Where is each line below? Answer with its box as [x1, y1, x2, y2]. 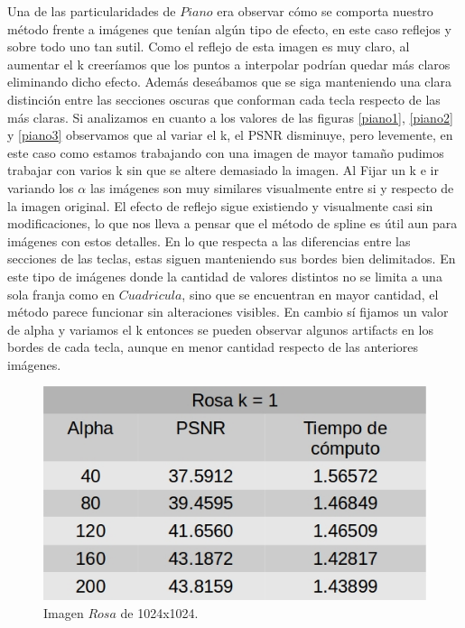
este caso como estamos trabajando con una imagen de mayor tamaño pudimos [7, 143, 444, 162]
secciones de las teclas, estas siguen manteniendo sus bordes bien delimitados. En [7, 249, 456, 268]
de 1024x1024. [120, 603, 199, 622]
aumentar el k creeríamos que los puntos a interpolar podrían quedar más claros [7, 54, 451, 73]
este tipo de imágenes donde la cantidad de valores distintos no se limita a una [7, 266, 442, 285]
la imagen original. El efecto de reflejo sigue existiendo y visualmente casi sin [7, 196, 433, 215]
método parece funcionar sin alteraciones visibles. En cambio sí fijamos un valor [7, 302, 449, 321]
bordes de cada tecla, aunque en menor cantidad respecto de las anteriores [7, 337, 419, 356]
